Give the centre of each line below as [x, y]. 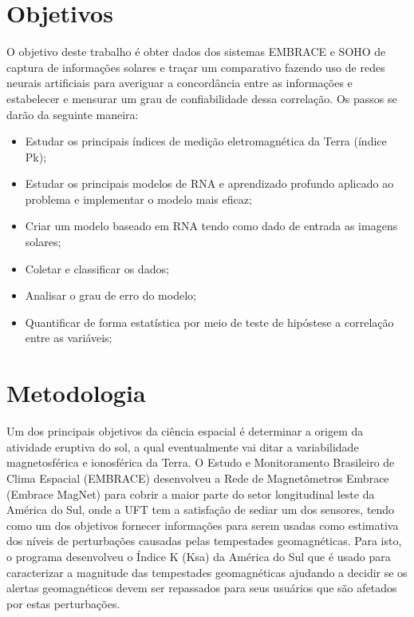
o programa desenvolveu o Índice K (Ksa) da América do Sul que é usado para [199, 556]
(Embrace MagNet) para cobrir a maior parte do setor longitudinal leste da [191, 494]
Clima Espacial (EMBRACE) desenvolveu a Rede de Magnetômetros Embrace [198, 478]
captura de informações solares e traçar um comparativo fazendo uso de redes [196, 67]
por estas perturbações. [63, 603]
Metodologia [76, 393]
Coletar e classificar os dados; [97, 268]
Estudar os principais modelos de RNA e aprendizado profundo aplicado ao [209, 183]
